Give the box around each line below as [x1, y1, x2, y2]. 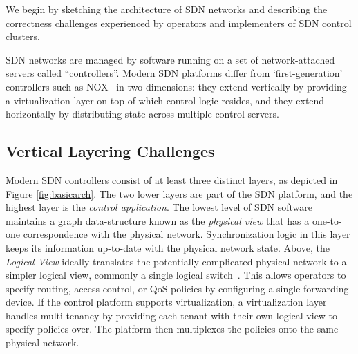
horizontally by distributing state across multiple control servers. [6, 106, 279, 121]
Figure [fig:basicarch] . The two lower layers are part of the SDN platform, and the [6, 186, 353, 201]
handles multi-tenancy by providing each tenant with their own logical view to [6, 308, 338, 322]
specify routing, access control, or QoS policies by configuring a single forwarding [6, 281, 349, 295]
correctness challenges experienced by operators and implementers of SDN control [6, 15, 352, 30]
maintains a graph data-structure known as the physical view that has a [6, 213, 310, 227]
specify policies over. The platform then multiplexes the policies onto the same [6, 322, 339, 336]
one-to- [312, 213, 342, 227]
